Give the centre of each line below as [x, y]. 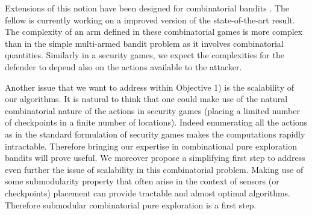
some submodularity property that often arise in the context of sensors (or [142, 181]
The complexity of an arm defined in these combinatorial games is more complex [154, 32]
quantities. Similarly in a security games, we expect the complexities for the [145, 55]
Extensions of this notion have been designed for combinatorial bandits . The [147, 8]
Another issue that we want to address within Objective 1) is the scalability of [150, 87]
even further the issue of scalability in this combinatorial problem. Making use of [154, 169]
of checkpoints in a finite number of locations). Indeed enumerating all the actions [156, 122]
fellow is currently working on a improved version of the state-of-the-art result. [150, 20]
